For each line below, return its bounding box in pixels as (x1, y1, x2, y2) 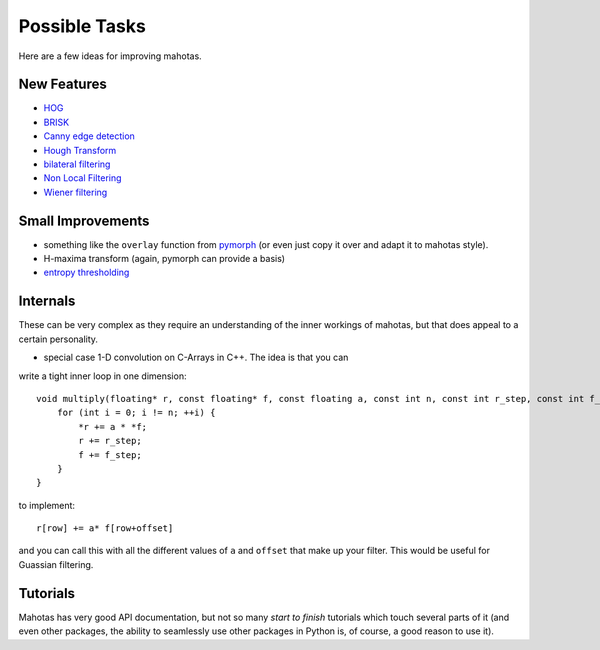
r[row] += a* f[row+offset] (36, 523, 174, 534)
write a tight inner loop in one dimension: (18, 370, 187, 382)
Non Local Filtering (43, 172, 122, 184)
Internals (18, 293, 76, 310)
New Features (18, 76, 107, 93)
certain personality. (18, 333, 99, 345)
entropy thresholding (43, 266, 130, 279)
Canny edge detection (43, 130, 135, 142)
